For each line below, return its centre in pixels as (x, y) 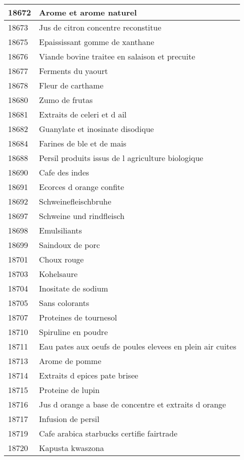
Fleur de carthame (71, 85)
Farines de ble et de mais (83, 143)
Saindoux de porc (69, 245)
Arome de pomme (70, 361)
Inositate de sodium (73, 288)
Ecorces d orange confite (82, 187)
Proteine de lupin (69, 390)
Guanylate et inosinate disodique (96, 129)
